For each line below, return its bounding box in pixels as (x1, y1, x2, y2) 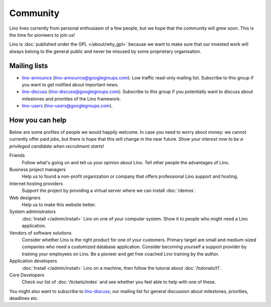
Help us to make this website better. (22, 201, 96, 208)
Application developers (9, 258, 57, 264)
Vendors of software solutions (9, 230, 72, 236)
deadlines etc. (9, 295, 39, 301)
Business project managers (9, 166, 66, 173)
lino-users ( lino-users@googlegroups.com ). (22, 103, 113, 109)
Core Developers (9, 272, 45, 278)
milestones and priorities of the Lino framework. (22, 95, 121, 101)
